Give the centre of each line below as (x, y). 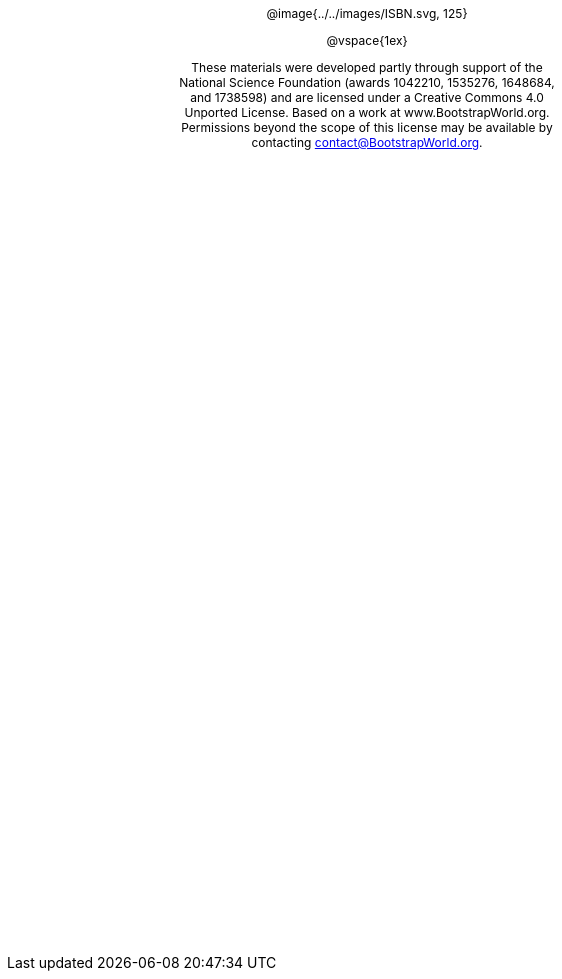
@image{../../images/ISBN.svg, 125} (367, 13)
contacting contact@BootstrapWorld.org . (367, 142)
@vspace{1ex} (367, 40)
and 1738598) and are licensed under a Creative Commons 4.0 (367, 97)
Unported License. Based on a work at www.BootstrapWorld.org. (367, 112)
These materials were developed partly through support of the (367, 67)
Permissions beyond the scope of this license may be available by (367, 127)
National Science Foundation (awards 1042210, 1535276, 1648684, (367, 82)
